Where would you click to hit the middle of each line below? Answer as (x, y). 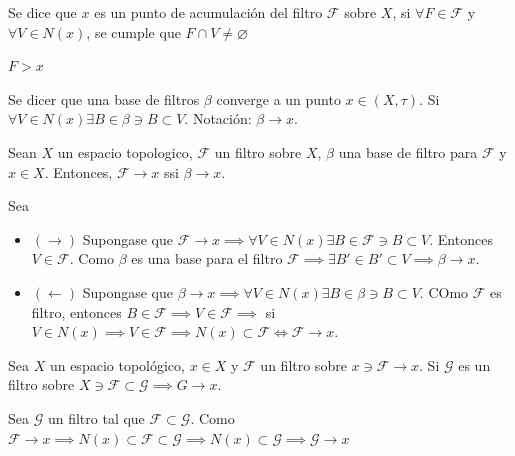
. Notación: (218, 118)
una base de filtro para (408, 151)
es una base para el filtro (207, 258)
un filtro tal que (96, 417)
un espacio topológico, (117, 364)
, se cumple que (133, 31)
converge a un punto (278, 98)
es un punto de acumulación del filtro (208, 12)
